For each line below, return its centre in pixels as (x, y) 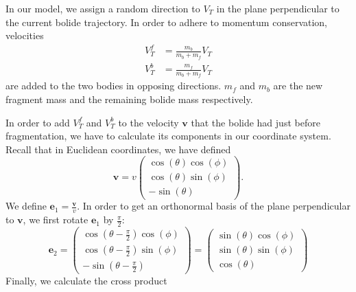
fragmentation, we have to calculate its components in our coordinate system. (168, 136)
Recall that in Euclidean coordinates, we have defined (118, 149)
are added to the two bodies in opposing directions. (114, 86)
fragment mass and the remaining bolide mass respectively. (129, 99)
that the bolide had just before (256, 122)
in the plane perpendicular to (278, 8)
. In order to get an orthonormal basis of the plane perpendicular (214, 206)
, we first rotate (56, 220)
